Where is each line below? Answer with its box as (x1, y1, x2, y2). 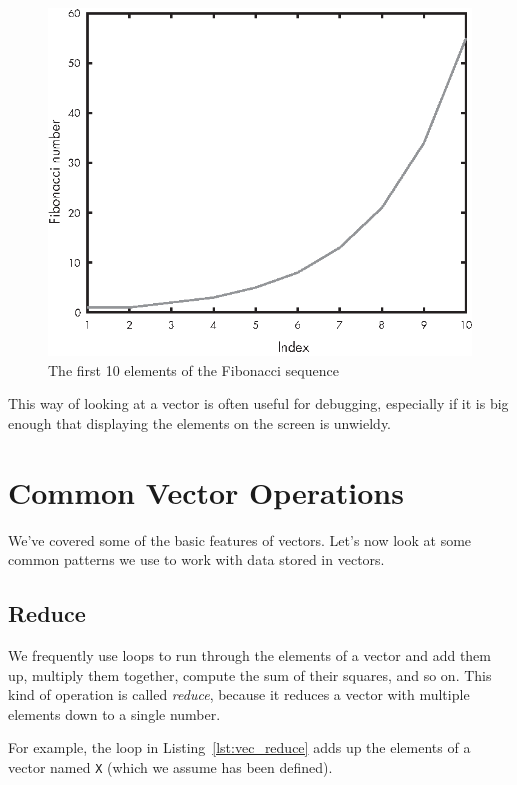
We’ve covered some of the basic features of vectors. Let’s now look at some (8, 529, 472, 550)
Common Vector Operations (8, 471, 404, 512)
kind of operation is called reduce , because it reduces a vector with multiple (8, 684, 470, 705)
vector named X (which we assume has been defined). (8, 756, 333, 777)
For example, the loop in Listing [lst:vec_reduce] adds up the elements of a (8, 737, 471, 758)
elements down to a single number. (8, 703, 221, 724)
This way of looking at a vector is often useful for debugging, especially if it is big (8, 393, 509, 414)
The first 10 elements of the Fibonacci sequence (48, 359, 339, 380)
